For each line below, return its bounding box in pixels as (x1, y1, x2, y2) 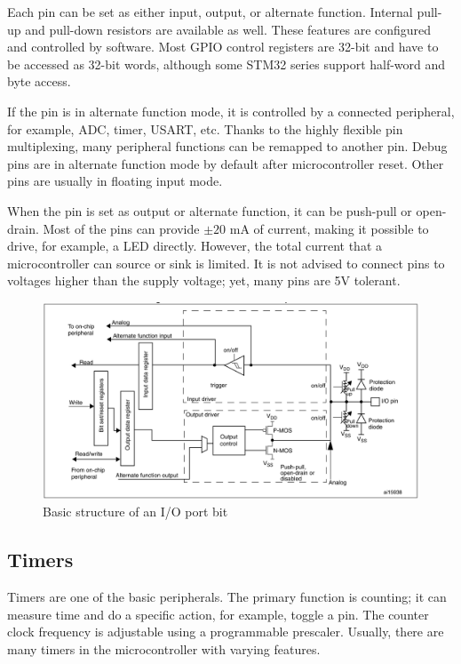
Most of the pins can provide (43, 219, 200, 237)
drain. (7, 219, 39, 237)
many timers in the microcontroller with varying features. (7, 640, 321, 659)
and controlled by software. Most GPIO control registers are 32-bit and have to (7, 37, 439, 56)
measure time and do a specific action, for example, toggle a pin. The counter (7, 604, 429, 623)
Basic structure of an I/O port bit (43, 502, 228, 521)
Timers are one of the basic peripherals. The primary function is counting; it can (7, 588, 447, 606)
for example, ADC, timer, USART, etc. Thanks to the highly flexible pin (7, 119, 403, 138)
